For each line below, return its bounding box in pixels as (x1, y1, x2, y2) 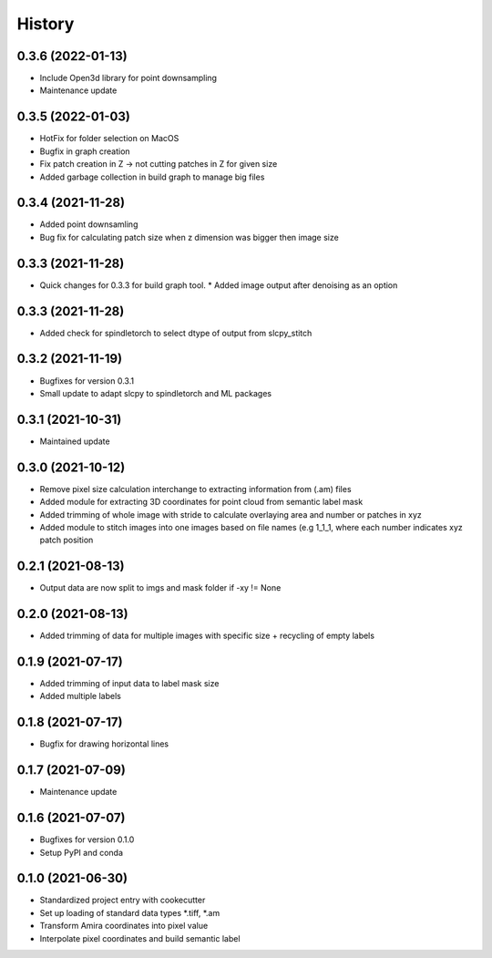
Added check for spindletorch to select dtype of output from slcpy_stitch (39, 327, 313, 338)
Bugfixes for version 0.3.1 (39, 375, 135, 386)
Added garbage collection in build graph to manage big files (39, 171, 265, 182)
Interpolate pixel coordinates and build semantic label (39, 932, 241, 943)
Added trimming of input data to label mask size (39, 678, 220, 689)
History (16, 14, 75, 34)
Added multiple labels (39, 691, 122, 702)
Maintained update (39, 436, 110, 447)
